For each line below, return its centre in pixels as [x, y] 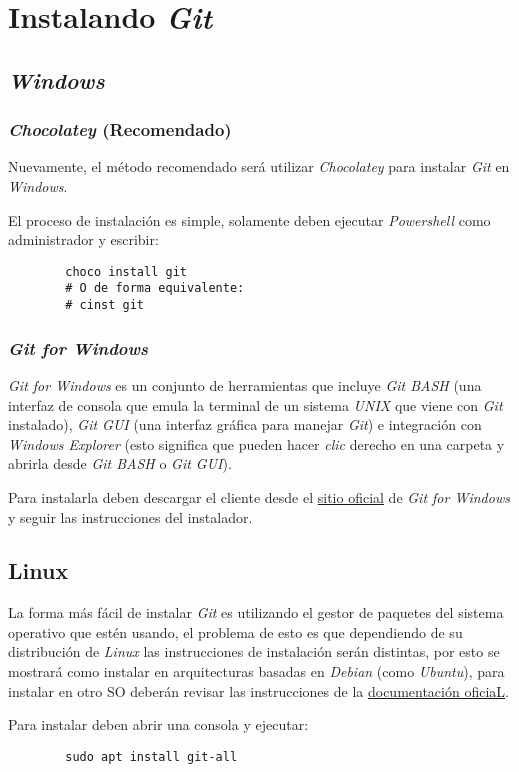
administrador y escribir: [83, 239]
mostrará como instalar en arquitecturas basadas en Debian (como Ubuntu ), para [256, 671]
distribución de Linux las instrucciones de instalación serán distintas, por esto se [254, 651]
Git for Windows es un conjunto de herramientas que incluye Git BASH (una [245, 384]
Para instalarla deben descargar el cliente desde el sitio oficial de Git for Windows [259, 496]
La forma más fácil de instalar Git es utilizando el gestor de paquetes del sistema [256, 612]
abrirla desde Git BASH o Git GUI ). [120, 463]
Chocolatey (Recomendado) [120, 129]
